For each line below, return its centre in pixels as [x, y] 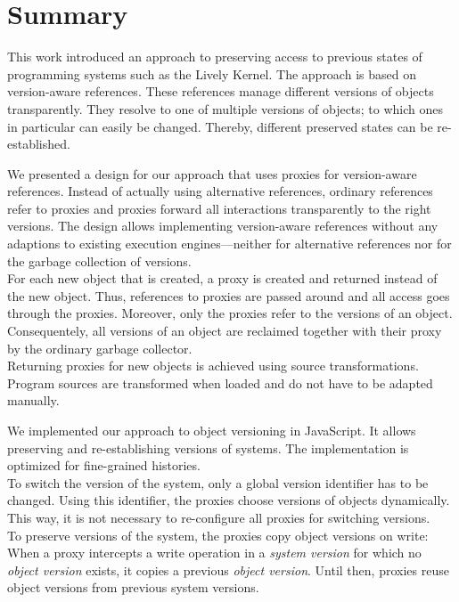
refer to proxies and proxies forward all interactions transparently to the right [219, 208]
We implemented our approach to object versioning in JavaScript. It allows [212, 430]
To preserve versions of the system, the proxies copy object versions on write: [218, 535]
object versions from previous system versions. [133, 587]
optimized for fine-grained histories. [104, 465]
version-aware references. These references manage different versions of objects [221, 91]
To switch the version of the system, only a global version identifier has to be [218, 482]
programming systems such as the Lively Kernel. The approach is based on [212, 73]
